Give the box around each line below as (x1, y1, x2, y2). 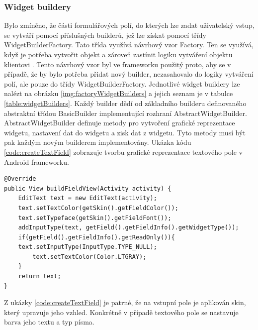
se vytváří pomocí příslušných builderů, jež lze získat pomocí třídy (4, 29, 206, 40)
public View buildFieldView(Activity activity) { (4, 185, 172, 192)
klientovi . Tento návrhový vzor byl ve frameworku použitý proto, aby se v (4, 59, 231, 69)
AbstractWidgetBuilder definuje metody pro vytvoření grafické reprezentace (4, 117, 235, 128)
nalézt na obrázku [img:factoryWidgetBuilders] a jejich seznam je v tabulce (4, 88, 233, 99)
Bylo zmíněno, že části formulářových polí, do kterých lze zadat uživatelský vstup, (4, 20, 255, 30)
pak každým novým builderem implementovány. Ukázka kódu (4, 137, 191, 147)
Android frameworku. (4, 156, 69, 167)
